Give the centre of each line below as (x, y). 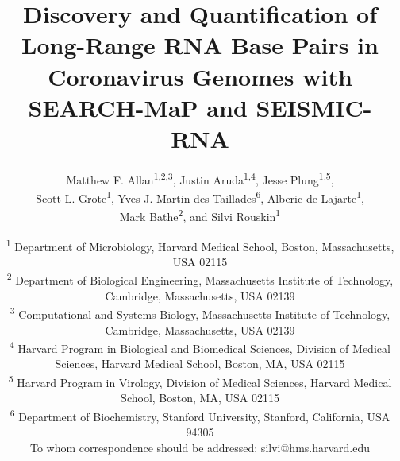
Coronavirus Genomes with (200, 76)
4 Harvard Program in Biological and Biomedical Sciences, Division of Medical (200, 347)
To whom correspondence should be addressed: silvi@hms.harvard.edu (200, 447)
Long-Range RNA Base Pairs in (200, 45)
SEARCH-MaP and (138, 107)
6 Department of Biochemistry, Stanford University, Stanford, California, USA (200, 415)
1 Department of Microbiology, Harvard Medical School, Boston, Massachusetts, (200, 245)
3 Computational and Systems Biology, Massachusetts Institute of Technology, (200, 313)
